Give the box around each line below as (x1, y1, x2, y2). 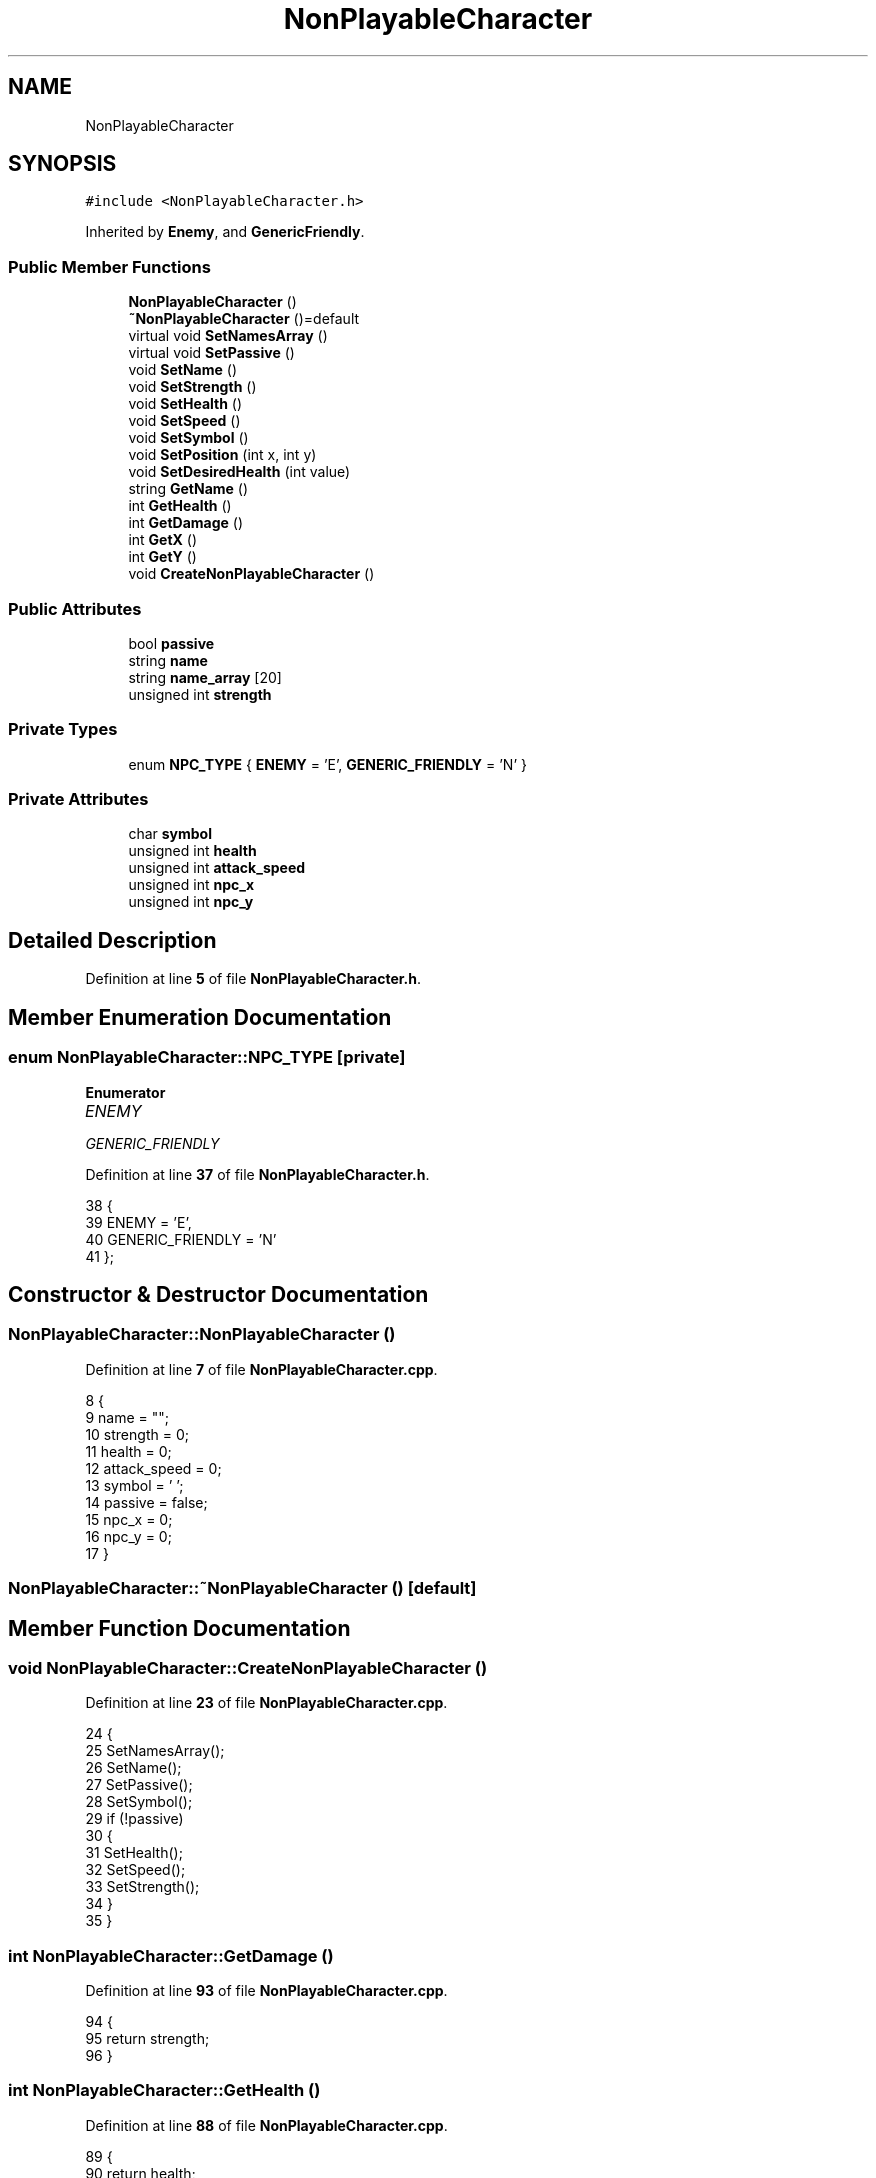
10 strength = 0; (85, 1425, 189, 1443)
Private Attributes (8, 789, 149, 810)
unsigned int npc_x (128, 876, 255, 894)
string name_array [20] (128, 668, 282, 686)
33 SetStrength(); (85, 1878, 200, 1896)
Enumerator (85, 1083, 166, 1101)
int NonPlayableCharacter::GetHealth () (8, 2080, 321, 2101)
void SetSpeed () (128, 412, 241, 430)
